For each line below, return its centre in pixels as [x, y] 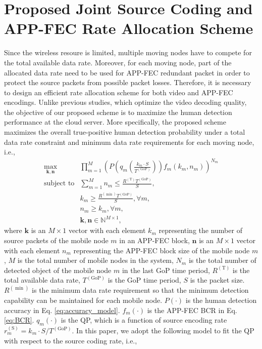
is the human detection [221, 300]
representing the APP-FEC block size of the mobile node [162, 250]
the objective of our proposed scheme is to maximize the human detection [118, 112]
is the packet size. [217, 280]
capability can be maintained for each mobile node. [83, 300]
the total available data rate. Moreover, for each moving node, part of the [118, 62]
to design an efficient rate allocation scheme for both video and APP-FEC [119, 92]
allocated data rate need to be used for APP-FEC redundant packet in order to [127, 72]
